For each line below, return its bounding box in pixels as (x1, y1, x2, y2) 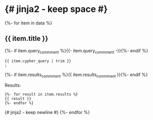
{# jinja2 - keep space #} (4, 3, 108, 15)
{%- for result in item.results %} (4, 92, 78, 97)
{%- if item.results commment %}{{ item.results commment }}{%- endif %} (4, 71, 148, 79)
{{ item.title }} (4, 34, 49, 43)
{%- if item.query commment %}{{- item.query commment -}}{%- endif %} (4, 47, 149, 55)
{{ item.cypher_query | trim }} (4, 58, 71, 63)
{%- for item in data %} (4, 20, 52, 26)
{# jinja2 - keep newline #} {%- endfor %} (4, 110, 90, 116)
